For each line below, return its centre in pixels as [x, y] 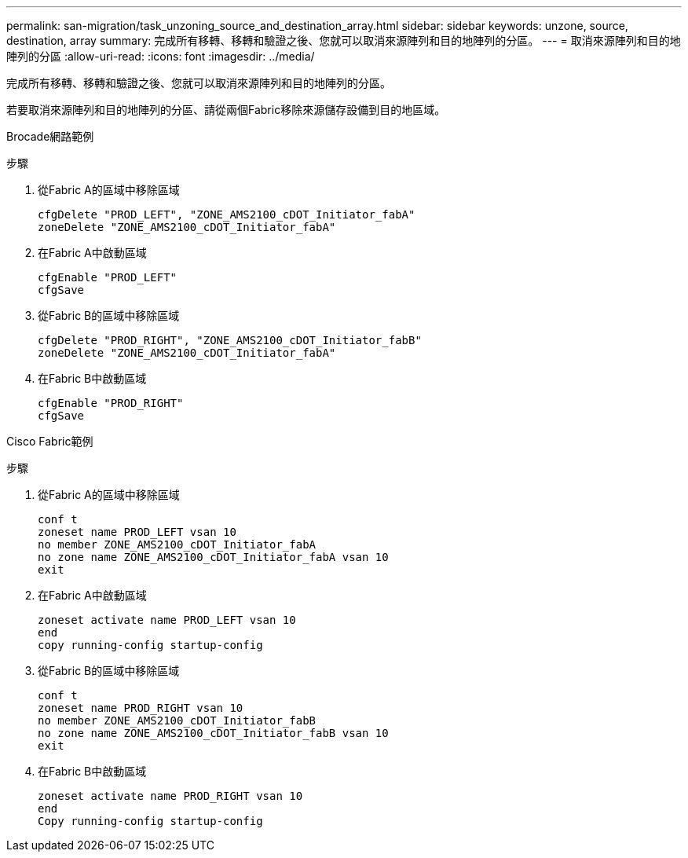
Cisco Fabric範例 [50, 441]
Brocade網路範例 [50, 136]
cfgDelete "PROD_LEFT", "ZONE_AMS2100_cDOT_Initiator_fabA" [227, 214]
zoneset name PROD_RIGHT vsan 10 [141, 708]
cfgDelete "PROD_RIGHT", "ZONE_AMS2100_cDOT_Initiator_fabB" [230, 340]
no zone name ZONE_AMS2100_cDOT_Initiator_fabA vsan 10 [213, 557]
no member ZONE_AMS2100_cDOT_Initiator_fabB [177, 720]
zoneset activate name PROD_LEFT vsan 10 [167, 620]
